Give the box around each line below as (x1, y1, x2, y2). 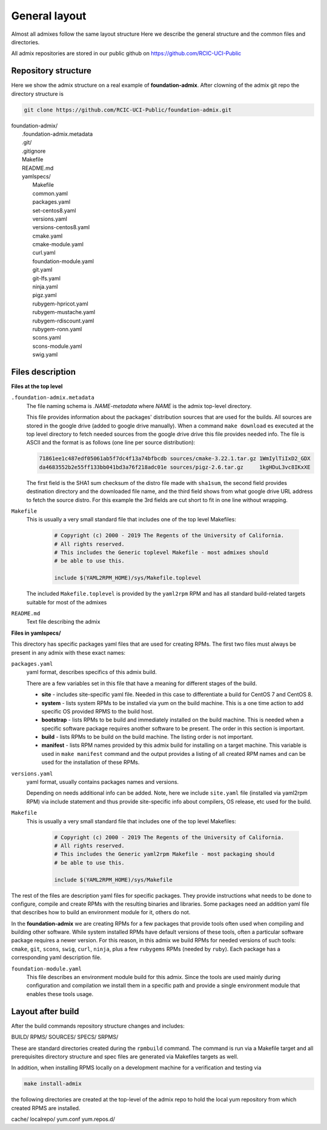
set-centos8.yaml (32, 207, 76, 214)
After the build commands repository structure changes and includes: (11, 1022, 185, 1029)
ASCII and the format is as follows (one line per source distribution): (26, 439, 196, 446)
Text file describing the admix (26, 618, 101, 626)
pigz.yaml (32, 292, 57, 299)
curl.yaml (32, 249, 56, 256)
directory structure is (11, 90, 64, 97)
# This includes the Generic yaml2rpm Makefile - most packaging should (54, 851, 275, 858)
